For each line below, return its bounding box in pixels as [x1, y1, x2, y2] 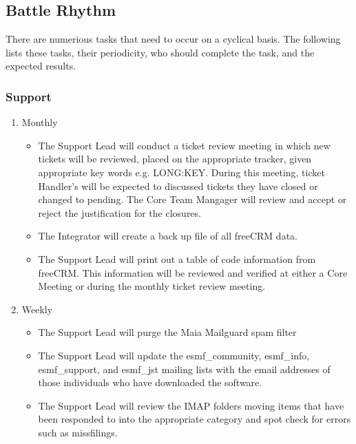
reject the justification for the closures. [38, 205, 201, 220]
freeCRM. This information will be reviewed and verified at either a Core [38, 265, 348, 279]
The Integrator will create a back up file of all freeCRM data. [38, 229, 297, 243]
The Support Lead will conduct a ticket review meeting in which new [38, 138, 331, 152]
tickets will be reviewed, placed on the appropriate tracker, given [38, 151, 312, 166]
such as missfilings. [38, 425, 118, 439]
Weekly [21, 302, 53, 316]
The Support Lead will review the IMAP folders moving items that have [38, 398, 344, 412]
